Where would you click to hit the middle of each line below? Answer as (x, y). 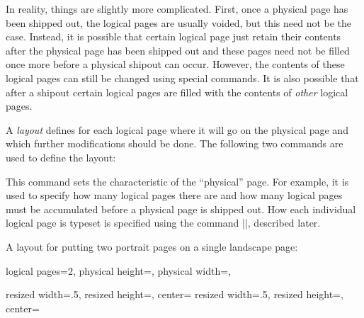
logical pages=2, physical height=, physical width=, (118, 270)
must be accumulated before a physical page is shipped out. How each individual (181, 209)
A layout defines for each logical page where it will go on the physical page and (177, 129)
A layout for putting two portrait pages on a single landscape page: (152, 246)
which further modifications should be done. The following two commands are (175, 143)
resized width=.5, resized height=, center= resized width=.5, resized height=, (175, 294)
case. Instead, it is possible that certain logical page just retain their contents (174, 36)
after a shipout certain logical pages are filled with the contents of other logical (177, 92)
